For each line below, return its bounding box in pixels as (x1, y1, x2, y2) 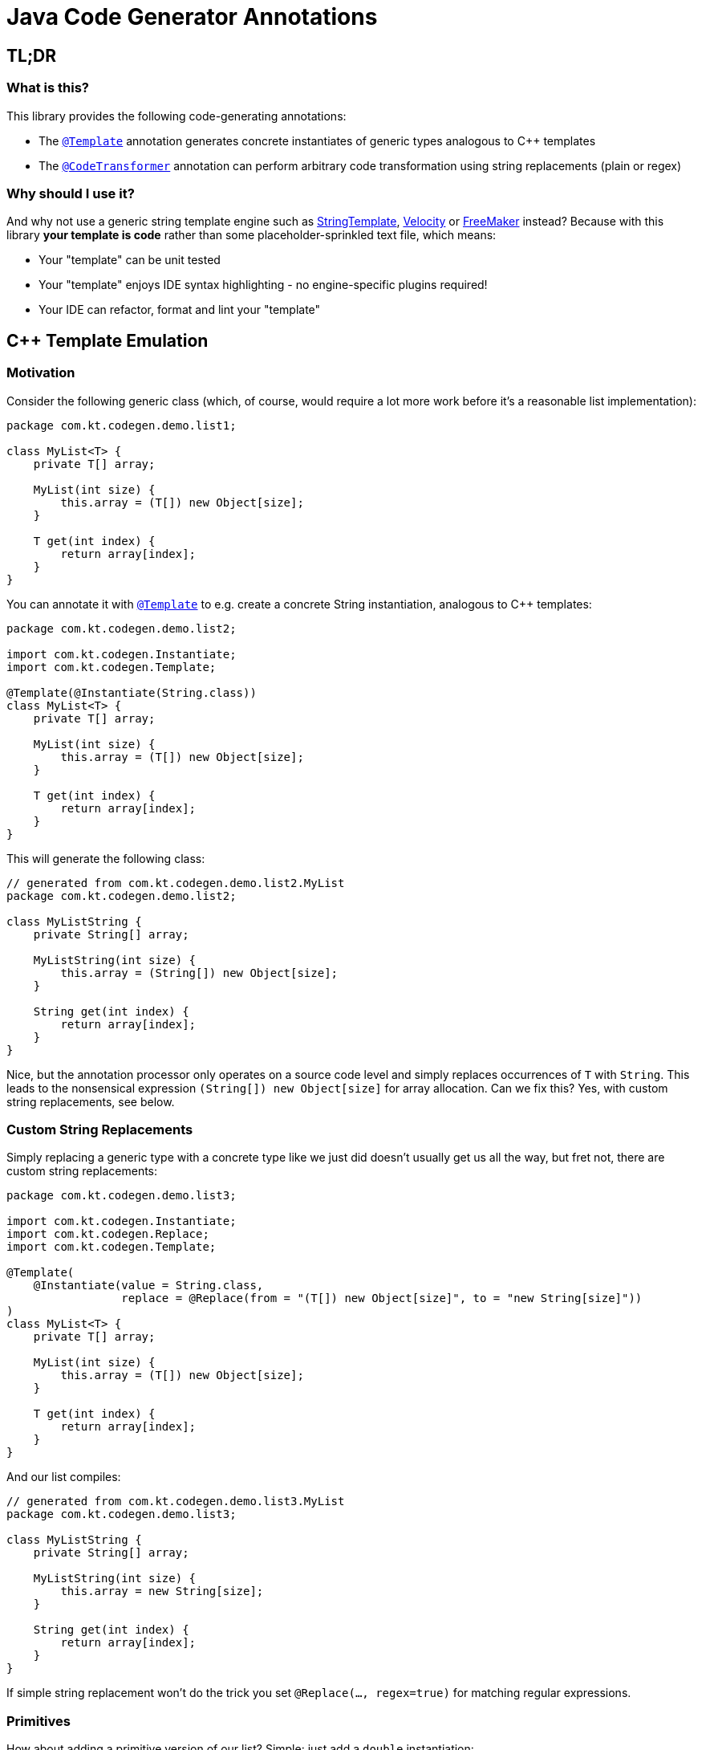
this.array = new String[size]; (60, 1585, 264, 1598)
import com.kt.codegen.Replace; (6, 1227, 209, 1241)
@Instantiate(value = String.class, (33, 1279, 264, 1292)
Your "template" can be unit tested (39, 253, 221, 267)
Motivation (6, 364, 75, 381)
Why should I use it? (6, 185, 135, 201)
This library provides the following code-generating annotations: (6, 108, 347, 123)
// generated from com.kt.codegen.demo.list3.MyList (6, 1495, 345, 1508)
